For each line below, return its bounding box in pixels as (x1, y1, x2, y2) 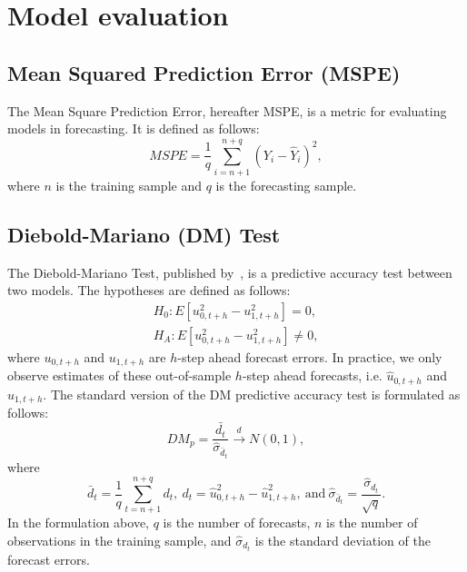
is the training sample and (55, 175, 202, 194)
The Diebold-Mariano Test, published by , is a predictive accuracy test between (7, 262, 452, 281)
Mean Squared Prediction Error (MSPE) (7, 58, 401, 86)
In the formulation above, (7, 513, 150, 532)
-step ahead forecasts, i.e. (242, 366, 383, 385)
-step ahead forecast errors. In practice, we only (177, 347, 442, 366)
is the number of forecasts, (163, 513, 311, 532)
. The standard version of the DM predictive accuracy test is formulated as (43, 384, 461, 403)
